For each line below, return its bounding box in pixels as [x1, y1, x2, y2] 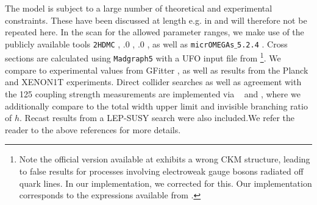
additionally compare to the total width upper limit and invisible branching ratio [5, 99, 308, 112]
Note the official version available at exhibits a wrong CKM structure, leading [19, 153, 310, 165]
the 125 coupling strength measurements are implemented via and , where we [5, 87, 301, 100]
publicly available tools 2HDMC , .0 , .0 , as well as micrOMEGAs [5, 37, 235, 50]
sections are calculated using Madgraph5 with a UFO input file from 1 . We [5, 50, 281, 64]
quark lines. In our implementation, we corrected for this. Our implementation [19, 176, 312, 189]
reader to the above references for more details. [5, 123, 181, 136]
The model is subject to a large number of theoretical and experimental [5, 2, 272, 14]
